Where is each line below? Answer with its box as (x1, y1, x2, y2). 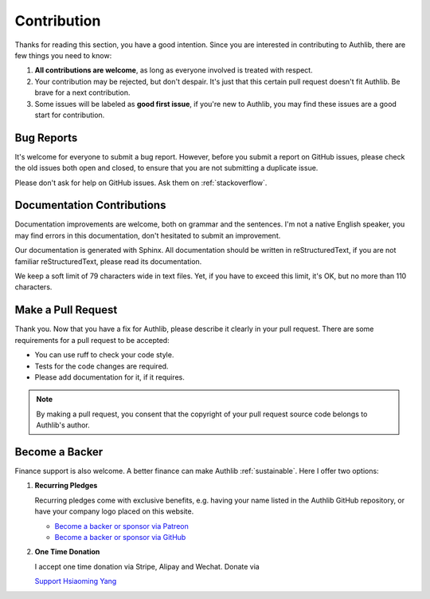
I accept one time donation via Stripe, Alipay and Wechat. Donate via (34, 562, 260, 571)
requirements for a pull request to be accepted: (14, 335, 170, 345)
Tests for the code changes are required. (34, 361, 169, 371)
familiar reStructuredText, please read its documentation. (14, 256, 202, 266)
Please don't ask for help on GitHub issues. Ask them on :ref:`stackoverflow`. (14, 178, 268, 187)
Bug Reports (14, 131, 78, 144)
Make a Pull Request (14, 303, 118, 317)
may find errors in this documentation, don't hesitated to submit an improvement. (14, 231, 281, 240)
